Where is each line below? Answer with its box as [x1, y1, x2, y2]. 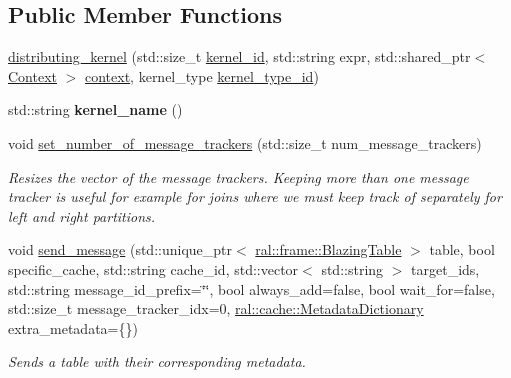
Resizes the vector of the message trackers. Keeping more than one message [8, 166, 469, 187]
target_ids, [411, 258, 480, 279]
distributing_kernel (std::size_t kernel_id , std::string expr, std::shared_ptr [8, 46, 471, 67]
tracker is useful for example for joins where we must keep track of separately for [8, 186, 502, 207]
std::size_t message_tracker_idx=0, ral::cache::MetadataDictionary [8, 298, 424, 319]
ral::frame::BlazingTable [255, 239, 402, 260]
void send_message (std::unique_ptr [8, 239, 232, 260]
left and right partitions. [8, 205, 156, 226]
